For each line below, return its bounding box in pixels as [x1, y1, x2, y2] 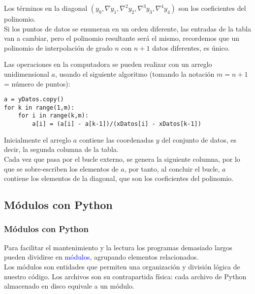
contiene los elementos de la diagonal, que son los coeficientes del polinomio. [4, 173, 234, 183]
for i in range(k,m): [18, 112, 89, 119]
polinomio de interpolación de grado [4, 42, 113, 53]
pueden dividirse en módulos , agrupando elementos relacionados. [4, 252, 199, 262]
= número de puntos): [4, 78, 70, 88]
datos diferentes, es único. [152, 42, 230, 53]
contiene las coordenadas [79, 134, 154, 145]
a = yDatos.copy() [4, 96, 64, 103]
